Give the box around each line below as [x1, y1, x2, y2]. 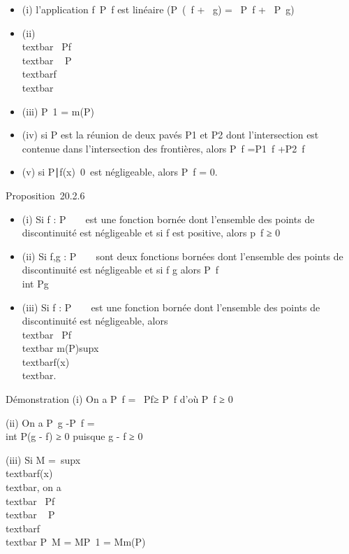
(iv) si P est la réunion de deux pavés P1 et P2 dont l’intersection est [22, 127, 319, 142]
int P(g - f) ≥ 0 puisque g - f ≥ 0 [6, 429, 143, 443]
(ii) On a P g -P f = [6, 415, 95, 429]
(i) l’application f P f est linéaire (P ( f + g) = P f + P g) [22, 2, 295, 16]
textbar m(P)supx [22, 341, 99, 355]
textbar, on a [6, 480, 61, 495]
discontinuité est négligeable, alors [22, 313, 168, 328]
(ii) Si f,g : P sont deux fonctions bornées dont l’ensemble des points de [22, 248, 343, 263]
